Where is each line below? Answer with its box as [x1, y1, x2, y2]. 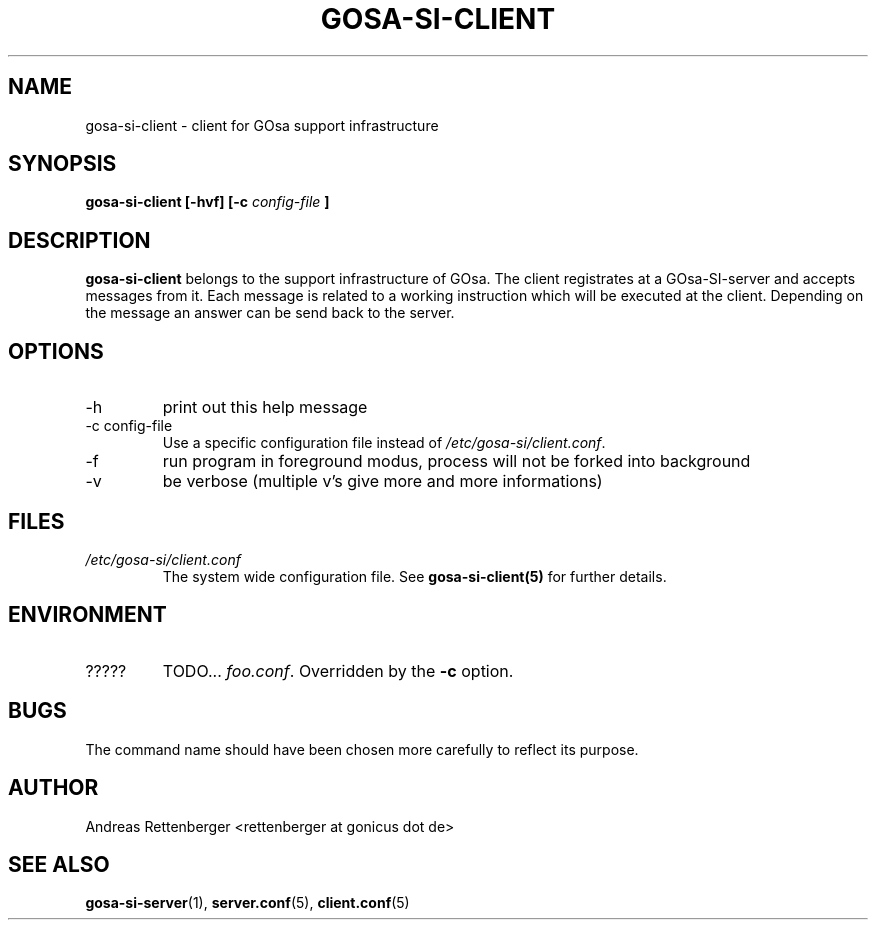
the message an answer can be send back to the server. [85, 304, 455, 322]
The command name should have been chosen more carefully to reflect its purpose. [85, 740, 639, 758]
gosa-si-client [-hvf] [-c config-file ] [85, 193, 330, 211]
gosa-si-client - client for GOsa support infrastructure [85, 116, 439, 134]
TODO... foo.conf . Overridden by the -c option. [162, 660, 514, 681]
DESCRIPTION [8, 227, 151, 253]
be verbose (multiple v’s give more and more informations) [162, 471, 603, 492]
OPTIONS [8, 338, 104, 364]
